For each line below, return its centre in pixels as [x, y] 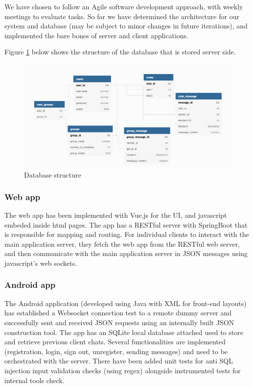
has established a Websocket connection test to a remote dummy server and [118, 313]
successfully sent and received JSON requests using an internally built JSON [119, 322]
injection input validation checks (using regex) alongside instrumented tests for [123, 370]
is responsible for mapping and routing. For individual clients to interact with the [127, 234]
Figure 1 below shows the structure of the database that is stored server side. [120, 52]
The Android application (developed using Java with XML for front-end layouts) [126, 303]
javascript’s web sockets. [41, 263]
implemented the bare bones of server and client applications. [97, 35]
